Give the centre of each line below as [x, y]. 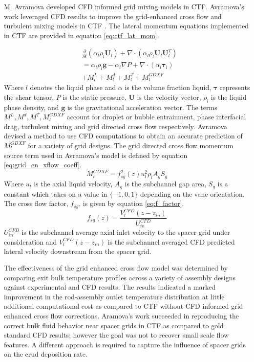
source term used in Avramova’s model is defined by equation [96, 155]
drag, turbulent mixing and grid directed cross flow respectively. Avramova [116, 126]
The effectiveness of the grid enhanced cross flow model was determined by [116, 267]
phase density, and [32, 107]
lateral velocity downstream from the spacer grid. [78, 251]
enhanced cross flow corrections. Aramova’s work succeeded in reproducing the [121, 315]
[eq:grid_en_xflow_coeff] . [43, 165]
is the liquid [229, 97]
